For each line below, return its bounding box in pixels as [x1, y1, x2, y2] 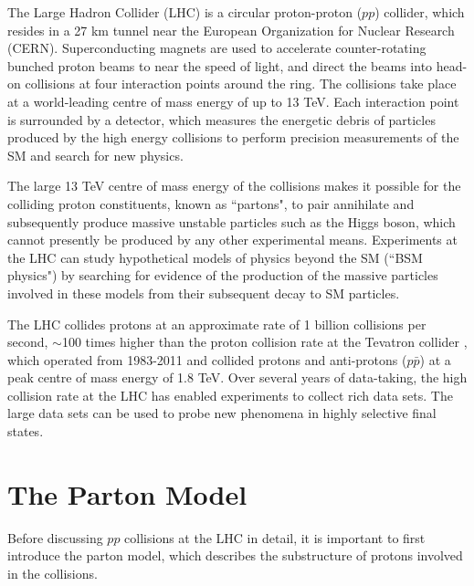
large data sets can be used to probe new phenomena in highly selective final [7, 403, 437, 423]
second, [7, 332, 48, 351]
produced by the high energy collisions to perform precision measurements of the [7, 128, 459, 147]
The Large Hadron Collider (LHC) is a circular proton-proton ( [7, 3, 363, 21]
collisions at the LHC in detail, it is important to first [124, 528, 426, 547]
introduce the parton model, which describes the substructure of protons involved [7, 546, 463, 565]
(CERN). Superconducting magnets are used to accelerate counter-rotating [7, 38, 427, 58]
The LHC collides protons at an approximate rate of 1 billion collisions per [7, 314, 427, 333]
